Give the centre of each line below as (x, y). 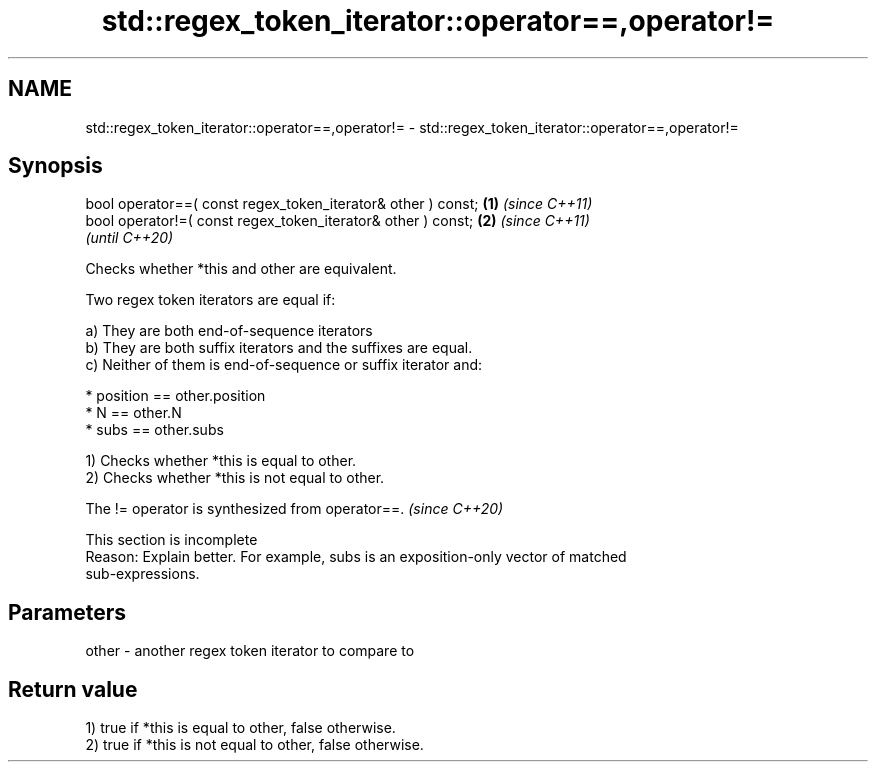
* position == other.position (175, 396)
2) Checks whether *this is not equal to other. (235, 478)
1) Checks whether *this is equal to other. (221, 461)
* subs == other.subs (154, 430)
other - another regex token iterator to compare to (250, 651)
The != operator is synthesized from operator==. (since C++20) (294, 509)
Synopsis (55, 166)
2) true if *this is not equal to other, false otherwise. (254, 745)
